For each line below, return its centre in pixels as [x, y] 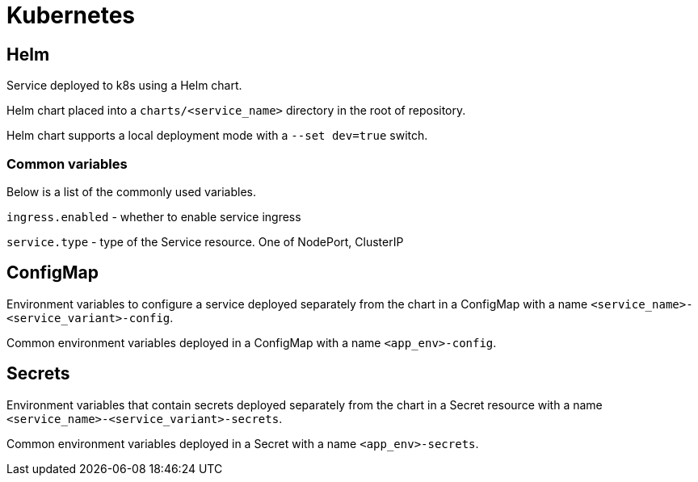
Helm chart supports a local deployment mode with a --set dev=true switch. [217, 136]
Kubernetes [71, 15]
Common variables [67, 163]
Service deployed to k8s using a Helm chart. [124, 86]
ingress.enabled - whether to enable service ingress [154, 216]
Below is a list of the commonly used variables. [131, 191]
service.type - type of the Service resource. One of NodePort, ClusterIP [205, 241]
